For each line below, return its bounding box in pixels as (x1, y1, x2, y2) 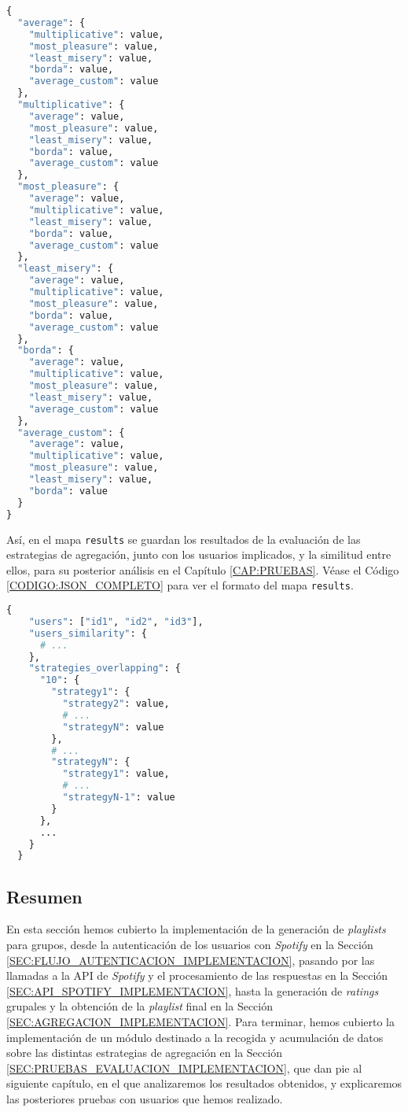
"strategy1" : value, (62, 768, 170, 780)
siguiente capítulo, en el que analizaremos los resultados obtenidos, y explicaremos (6, 1075, 402, 1092)
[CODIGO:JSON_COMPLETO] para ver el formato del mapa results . (6, 577, 354, 593)
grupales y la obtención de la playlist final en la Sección (6, 998, 274, 1014)
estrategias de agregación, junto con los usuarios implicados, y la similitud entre (6, 546, 391, 563)
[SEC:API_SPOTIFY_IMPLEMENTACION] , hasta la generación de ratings (6, 982, 379, 999)
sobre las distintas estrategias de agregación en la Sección (6, 1044, 282, 1061)
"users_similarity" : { (28, 627, 147, 639)
